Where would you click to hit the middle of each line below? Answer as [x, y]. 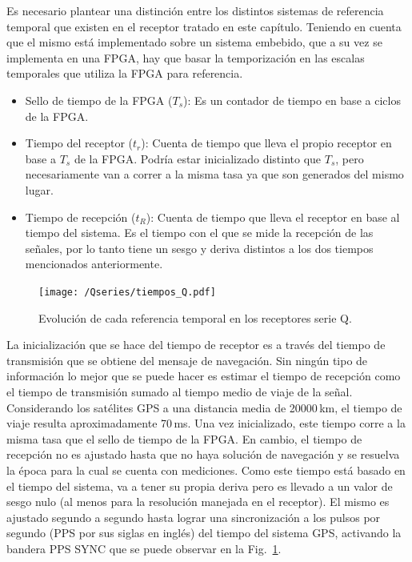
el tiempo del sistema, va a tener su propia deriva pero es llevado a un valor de [200, 486]
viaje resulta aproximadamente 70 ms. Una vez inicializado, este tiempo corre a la [206, 423]
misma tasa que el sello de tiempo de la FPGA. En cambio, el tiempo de [184, 438]
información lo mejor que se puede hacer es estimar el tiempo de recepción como [204, 376]
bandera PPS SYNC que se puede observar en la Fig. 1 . [144, 548]
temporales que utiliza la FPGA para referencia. [125, 73]
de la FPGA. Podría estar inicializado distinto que [198, 158]
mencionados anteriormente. [94, 264]
